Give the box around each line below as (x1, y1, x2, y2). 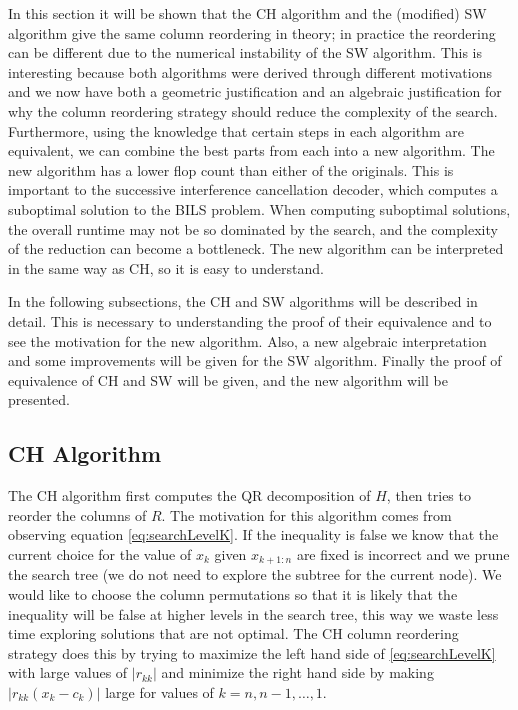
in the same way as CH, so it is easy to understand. (8, 257, 324, 278)
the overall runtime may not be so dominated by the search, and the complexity (8, 218, 498, 239)
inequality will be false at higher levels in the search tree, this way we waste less (8, 603, 499, 624)
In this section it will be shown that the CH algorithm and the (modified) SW (8, 3, 487, 23)
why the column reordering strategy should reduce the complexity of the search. (8, 100, 498, 121)
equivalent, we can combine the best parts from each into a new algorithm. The (8, 140, 495, 161)
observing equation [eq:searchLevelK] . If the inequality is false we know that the (8, 524, 499, 545)
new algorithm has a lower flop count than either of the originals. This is (8, 159, 454, 180)
